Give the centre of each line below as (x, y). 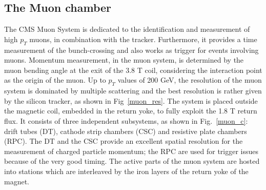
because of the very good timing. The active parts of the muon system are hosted (132, 161)
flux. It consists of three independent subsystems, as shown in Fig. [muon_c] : (126, 120)
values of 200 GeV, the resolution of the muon (190, 80)
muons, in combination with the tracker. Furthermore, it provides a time (143, 39)
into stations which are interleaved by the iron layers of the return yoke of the (126, 171)
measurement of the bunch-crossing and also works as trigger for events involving (131, 50)
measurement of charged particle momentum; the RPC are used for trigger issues (131, 151)
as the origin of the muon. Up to (55, 80)
